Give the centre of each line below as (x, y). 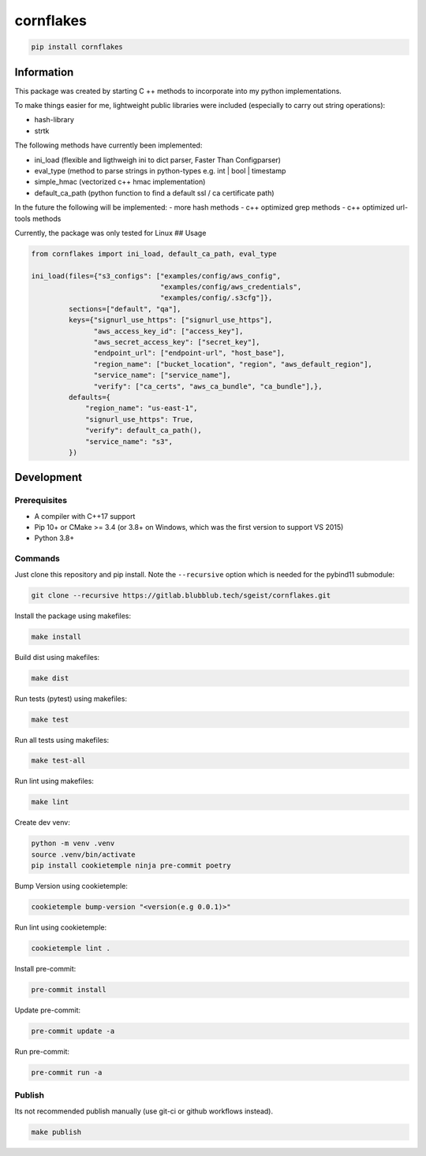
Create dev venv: (42, 822)
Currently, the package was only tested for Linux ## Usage (110, 233)
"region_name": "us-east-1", (142, 408)
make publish (56, 1132)
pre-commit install (69, 990)
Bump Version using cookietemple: (71, 886)
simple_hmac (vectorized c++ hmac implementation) (120, 182)
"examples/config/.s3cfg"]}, (216, 298)
